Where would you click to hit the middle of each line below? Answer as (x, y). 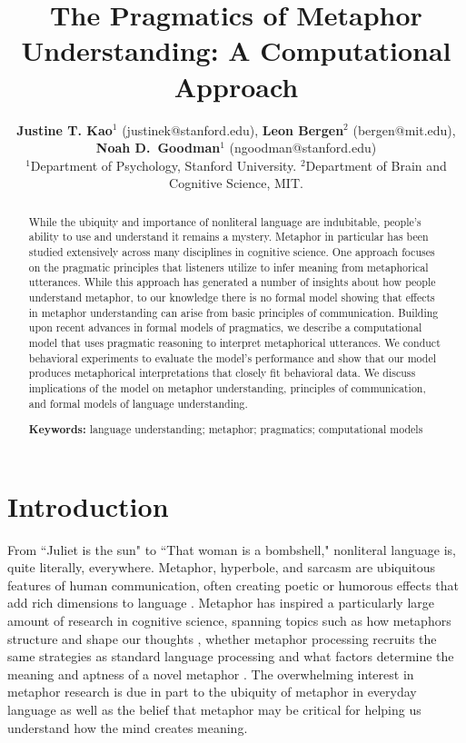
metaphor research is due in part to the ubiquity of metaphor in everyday (212, 692)
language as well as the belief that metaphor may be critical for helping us (214, 710)
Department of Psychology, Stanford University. (164, 165)
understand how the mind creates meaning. (128, 727)
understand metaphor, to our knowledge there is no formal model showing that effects (232, 297)
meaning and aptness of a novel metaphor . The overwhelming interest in (211, 674)
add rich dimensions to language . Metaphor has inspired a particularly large (221, 603)
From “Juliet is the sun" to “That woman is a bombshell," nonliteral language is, (232, 549)
